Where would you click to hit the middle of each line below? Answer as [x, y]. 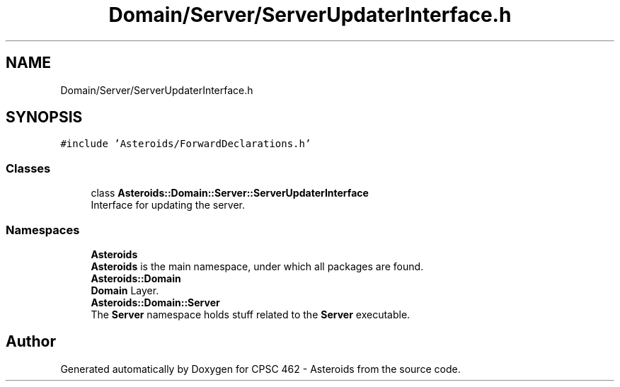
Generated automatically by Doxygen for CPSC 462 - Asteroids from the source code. [260, 369]
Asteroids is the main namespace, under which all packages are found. [257, 266]
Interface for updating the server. [168, 205]
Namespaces [43, 230]
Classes [28, 168]
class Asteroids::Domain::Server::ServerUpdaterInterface [230, 193]
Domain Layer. [125, 290]
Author [31, 342]
